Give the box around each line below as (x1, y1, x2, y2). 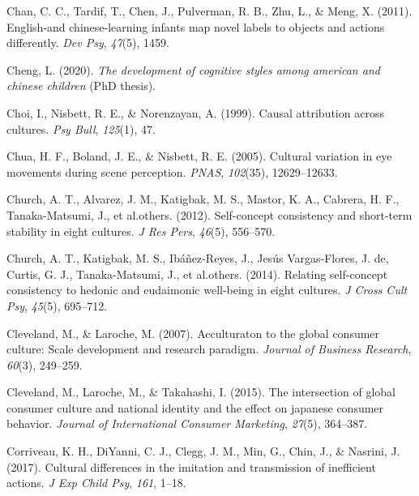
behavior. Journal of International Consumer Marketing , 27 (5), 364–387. (6, 415, 368, 432)
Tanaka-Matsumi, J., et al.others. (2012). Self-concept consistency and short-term (6, 206, 413, 223)
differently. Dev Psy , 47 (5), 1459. (6, 34, 169, 51)
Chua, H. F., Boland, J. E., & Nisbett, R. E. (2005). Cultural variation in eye (6, 148, 392, 165)
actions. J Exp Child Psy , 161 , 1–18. (6, 474, 186, 491)
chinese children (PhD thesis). (6, 77, 156, 94)
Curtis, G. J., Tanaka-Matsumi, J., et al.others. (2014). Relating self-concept (6, 265, 388, 282)
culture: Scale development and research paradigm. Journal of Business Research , (6, 340, 412, 357)
